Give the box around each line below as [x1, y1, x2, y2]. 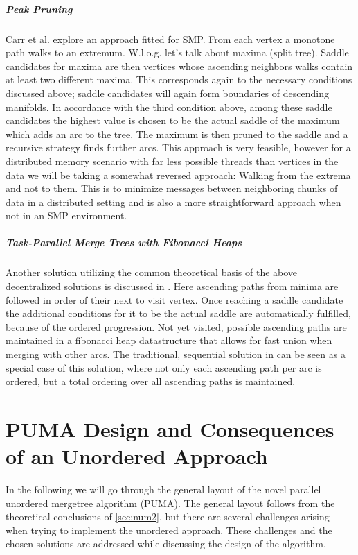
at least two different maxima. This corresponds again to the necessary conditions [6, 72, 352, 87]
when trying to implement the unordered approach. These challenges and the [6, 522, 332, 537]
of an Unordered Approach [6, 442, 268, 470]
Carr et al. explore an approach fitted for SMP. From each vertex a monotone [6, 31, 335, 46]
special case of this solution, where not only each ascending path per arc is [6, 360, 322, 375]
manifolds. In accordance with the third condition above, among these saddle [6, 99, 332, 114]
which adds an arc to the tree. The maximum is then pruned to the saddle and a [6, 126, 348, 141]
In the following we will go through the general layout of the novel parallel [6, 482, 321, 497]
